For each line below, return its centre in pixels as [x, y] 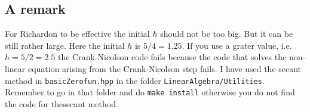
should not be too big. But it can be [227, 34]
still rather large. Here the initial [65, 45]
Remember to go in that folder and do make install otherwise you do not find [150, 92]
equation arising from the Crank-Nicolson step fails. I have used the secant [165, 68]
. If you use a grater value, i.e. [237, 45]
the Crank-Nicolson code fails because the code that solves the [172, 57]
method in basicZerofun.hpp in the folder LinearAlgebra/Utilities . [135, 80]
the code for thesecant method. [62, 103]
